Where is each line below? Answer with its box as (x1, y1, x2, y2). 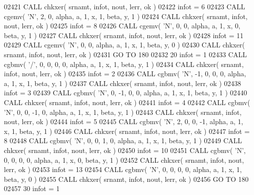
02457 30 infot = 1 (4, 183, 60, 194)
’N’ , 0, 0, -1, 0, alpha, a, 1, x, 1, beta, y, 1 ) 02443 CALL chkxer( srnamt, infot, (4, 107, 242, 117)
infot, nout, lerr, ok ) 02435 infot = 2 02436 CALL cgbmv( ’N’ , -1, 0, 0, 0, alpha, (4, 68, 246, 79)
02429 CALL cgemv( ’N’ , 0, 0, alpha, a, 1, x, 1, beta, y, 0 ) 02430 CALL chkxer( (4, 40, 245, 50)
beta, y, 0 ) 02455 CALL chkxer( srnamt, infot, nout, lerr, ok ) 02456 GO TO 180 (4, 173, 249, 184)
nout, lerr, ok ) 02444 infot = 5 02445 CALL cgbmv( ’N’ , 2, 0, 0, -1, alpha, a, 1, (4, 116, 243, 127)
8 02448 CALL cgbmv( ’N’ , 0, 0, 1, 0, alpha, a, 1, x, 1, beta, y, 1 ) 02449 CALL (4, 135, 242, 146)
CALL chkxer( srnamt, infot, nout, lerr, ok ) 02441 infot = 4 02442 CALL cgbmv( (4, 97, 250, 107)
